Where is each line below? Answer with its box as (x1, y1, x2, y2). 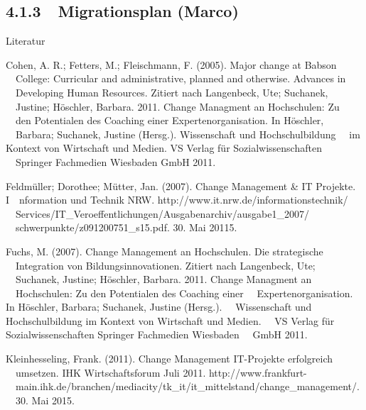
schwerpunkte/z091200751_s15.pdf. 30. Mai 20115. (15, 220, 237, 235)
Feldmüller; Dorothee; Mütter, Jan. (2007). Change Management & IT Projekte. (6, 178, 356, 193)
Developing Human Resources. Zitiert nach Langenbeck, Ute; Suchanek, (15, 84, 328, 99)
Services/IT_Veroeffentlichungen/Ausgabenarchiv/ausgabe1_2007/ (15, 206, 309, 221)
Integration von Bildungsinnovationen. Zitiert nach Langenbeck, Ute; (15, 257, 316, 272)
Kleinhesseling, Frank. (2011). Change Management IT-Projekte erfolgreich (6, 351, 333, 366)
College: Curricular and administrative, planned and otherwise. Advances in (15, 71, 346, 86)
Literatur (6, 33, 45, 48)
